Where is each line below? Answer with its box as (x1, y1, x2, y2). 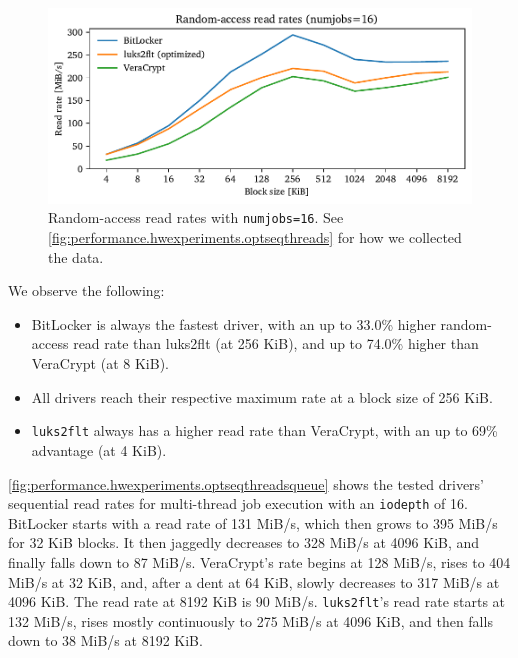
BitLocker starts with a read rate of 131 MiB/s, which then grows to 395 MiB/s (8, 512, 498, 533)
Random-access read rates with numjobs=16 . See (48, 207, 344, 228)
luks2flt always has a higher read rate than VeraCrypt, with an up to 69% (31, 420, 498, 441)
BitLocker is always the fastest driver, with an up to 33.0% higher (31, 313, 436, 334)
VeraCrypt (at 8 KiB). (31, 353, 169, 374)
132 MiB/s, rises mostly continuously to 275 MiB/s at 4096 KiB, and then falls (8, 610, 493, 631)
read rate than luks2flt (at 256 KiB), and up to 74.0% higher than (73, 333, 479, 354)
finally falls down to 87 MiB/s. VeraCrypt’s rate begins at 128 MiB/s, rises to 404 (8, 551, 511, 572)
